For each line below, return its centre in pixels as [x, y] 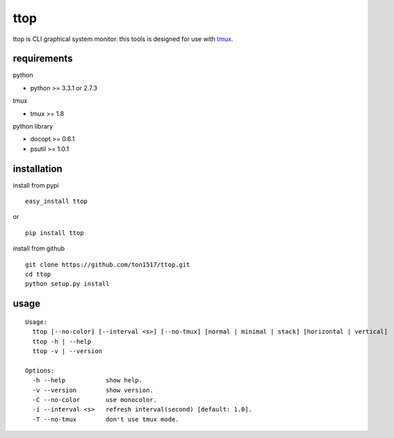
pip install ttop [55, 233]
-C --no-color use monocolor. [95, 399]
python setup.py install [67, 284]
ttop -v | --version [67, 351]
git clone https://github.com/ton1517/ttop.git [108, 265]
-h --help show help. [87, 380]
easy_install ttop [57, 201]
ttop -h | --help [62, 341]
